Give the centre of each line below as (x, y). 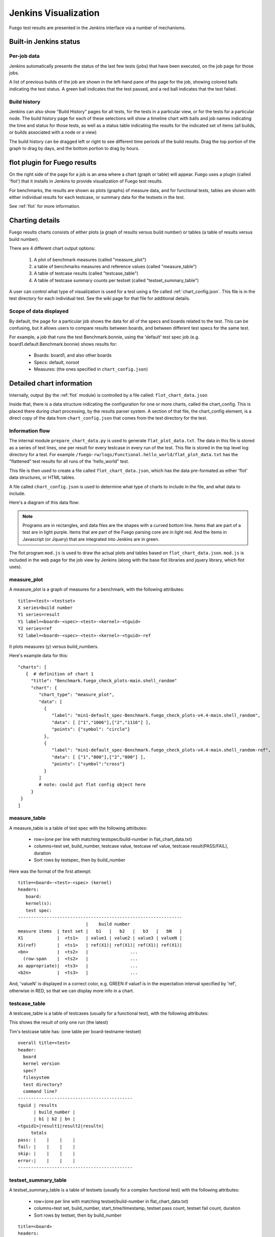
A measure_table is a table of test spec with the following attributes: (78, 828)
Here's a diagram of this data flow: (44, 503)
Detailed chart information (51, 383)
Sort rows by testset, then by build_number (78, 1215)
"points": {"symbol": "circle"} (91, 729)
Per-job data (24, 56)
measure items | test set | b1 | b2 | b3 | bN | (100, 931)
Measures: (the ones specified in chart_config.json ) (91, 369)
